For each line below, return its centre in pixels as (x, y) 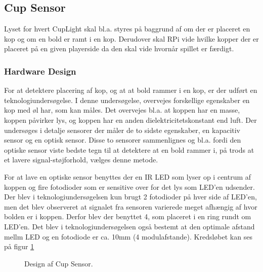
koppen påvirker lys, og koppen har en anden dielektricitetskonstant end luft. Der (130, 120)
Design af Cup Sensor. (59, 263)
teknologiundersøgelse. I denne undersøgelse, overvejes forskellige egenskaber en (127, 100)
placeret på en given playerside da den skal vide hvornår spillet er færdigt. (119, 48)
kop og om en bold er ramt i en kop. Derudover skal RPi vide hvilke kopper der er (131, 38)
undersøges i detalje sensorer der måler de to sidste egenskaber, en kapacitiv (122, 130)
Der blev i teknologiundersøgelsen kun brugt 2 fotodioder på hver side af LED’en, (130, 197)
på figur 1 (19, 246)
